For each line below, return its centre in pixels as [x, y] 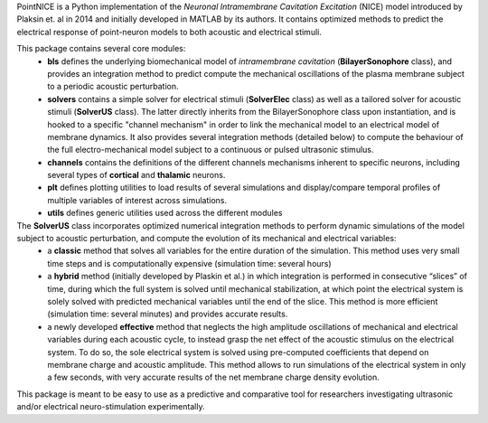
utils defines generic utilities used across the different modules [165, 213]
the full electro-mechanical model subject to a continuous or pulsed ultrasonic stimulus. [211, 150]
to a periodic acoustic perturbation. [113, 87]
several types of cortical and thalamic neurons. [136, 175]
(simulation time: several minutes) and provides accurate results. [168, 314]
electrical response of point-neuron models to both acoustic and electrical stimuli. [169, 32]
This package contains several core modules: [101, 49]
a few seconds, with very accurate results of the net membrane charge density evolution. [213, 377]
